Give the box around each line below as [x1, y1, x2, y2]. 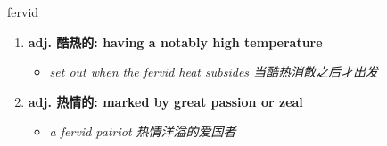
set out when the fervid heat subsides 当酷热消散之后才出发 [49, 62, 379, 81]
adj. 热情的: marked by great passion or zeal [28, 92, 303, 110]
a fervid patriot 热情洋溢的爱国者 [49, 122, 236, 141]
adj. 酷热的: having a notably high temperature [28, 32, 323, 51]
